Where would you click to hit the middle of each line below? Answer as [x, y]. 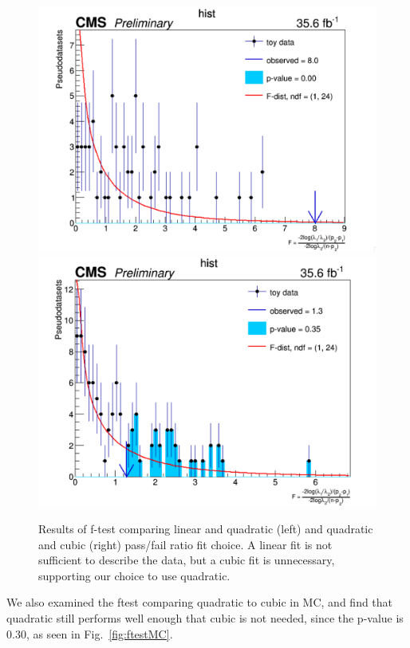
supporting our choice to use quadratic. [134, 575]
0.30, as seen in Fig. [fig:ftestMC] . [90, 633]
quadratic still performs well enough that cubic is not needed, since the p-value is [205, 617]
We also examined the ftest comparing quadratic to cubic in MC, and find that [200, 602]
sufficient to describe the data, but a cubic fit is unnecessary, [187, 560]
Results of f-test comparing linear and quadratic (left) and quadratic [206, 528]
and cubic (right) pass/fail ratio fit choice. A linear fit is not [185, 544]
